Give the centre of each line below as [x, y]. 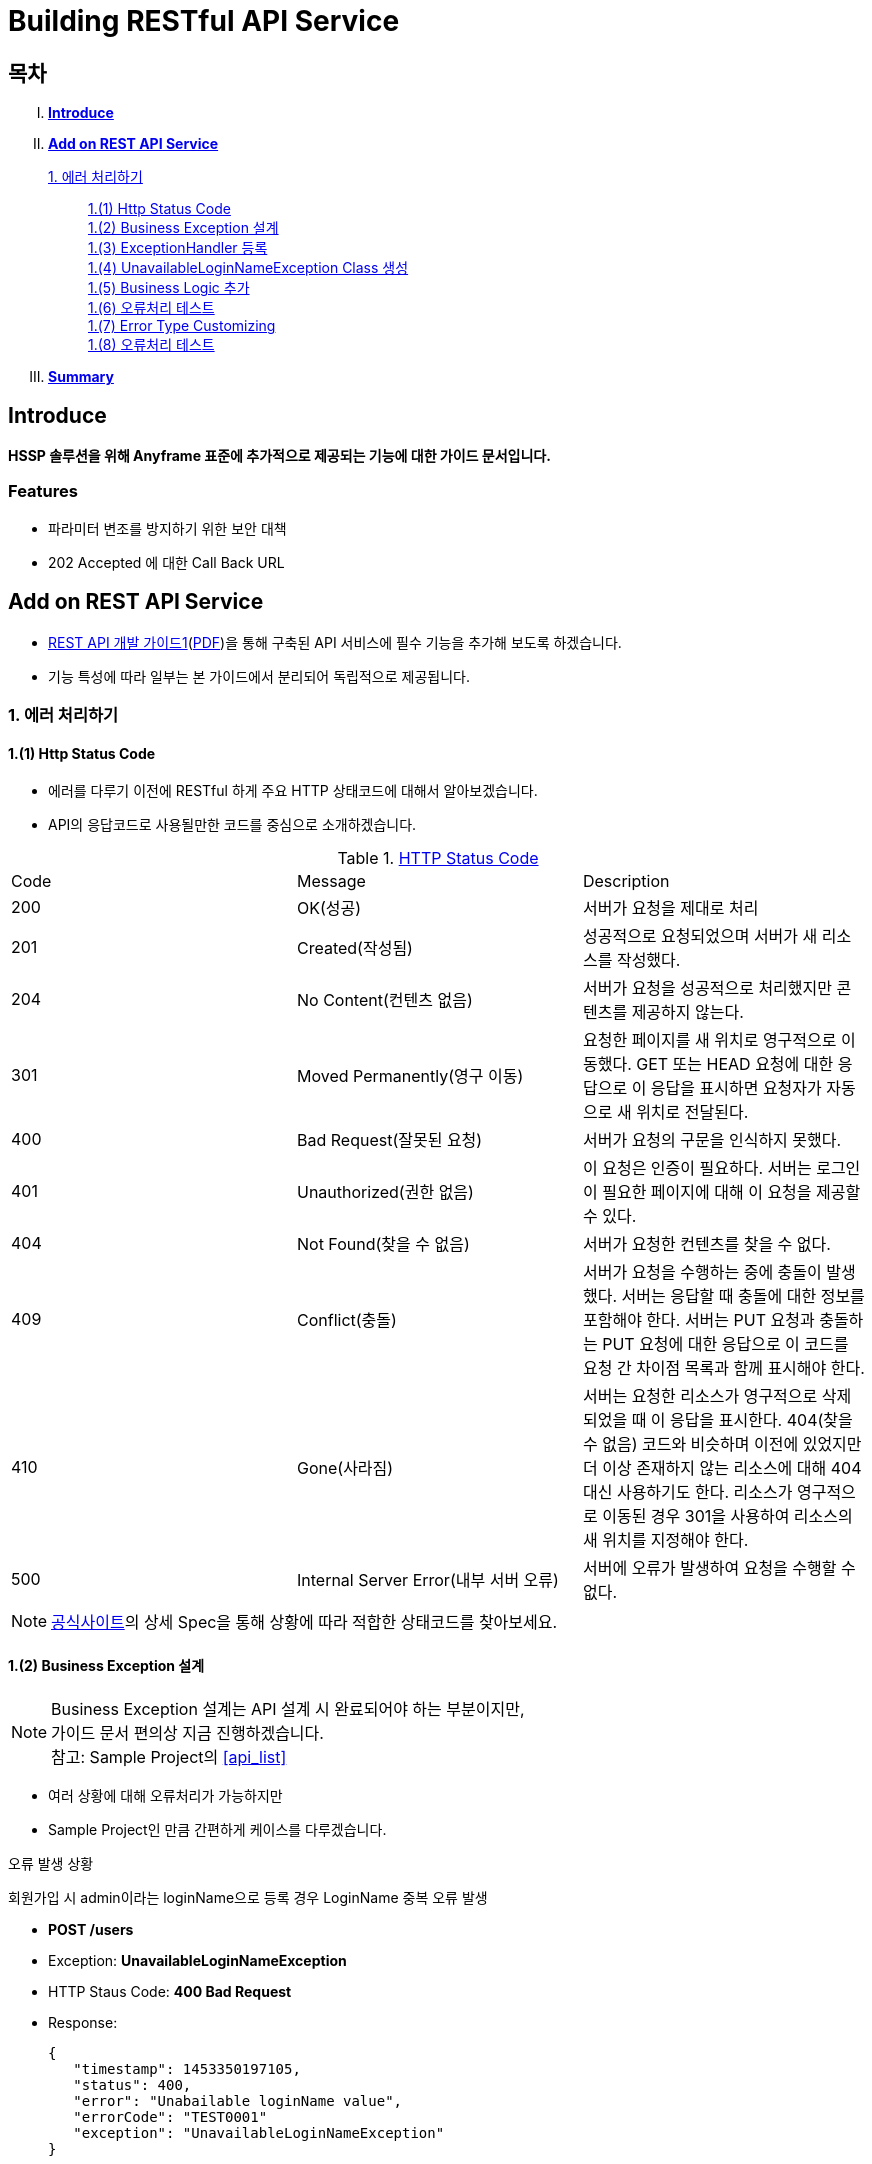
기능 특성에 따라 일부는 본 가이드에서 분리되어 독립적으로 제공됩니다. [259, 676]
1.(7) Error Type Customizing [182, 326]
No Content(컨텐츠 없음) [384, 1000]
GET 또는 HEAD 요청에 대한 [735, 1064]
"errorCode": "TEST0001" [170, 2117]
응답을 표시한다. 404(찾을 [761, 1420]
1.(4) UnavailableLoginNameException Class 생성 [248, 268]
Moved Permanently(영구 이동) [410, 1076]
